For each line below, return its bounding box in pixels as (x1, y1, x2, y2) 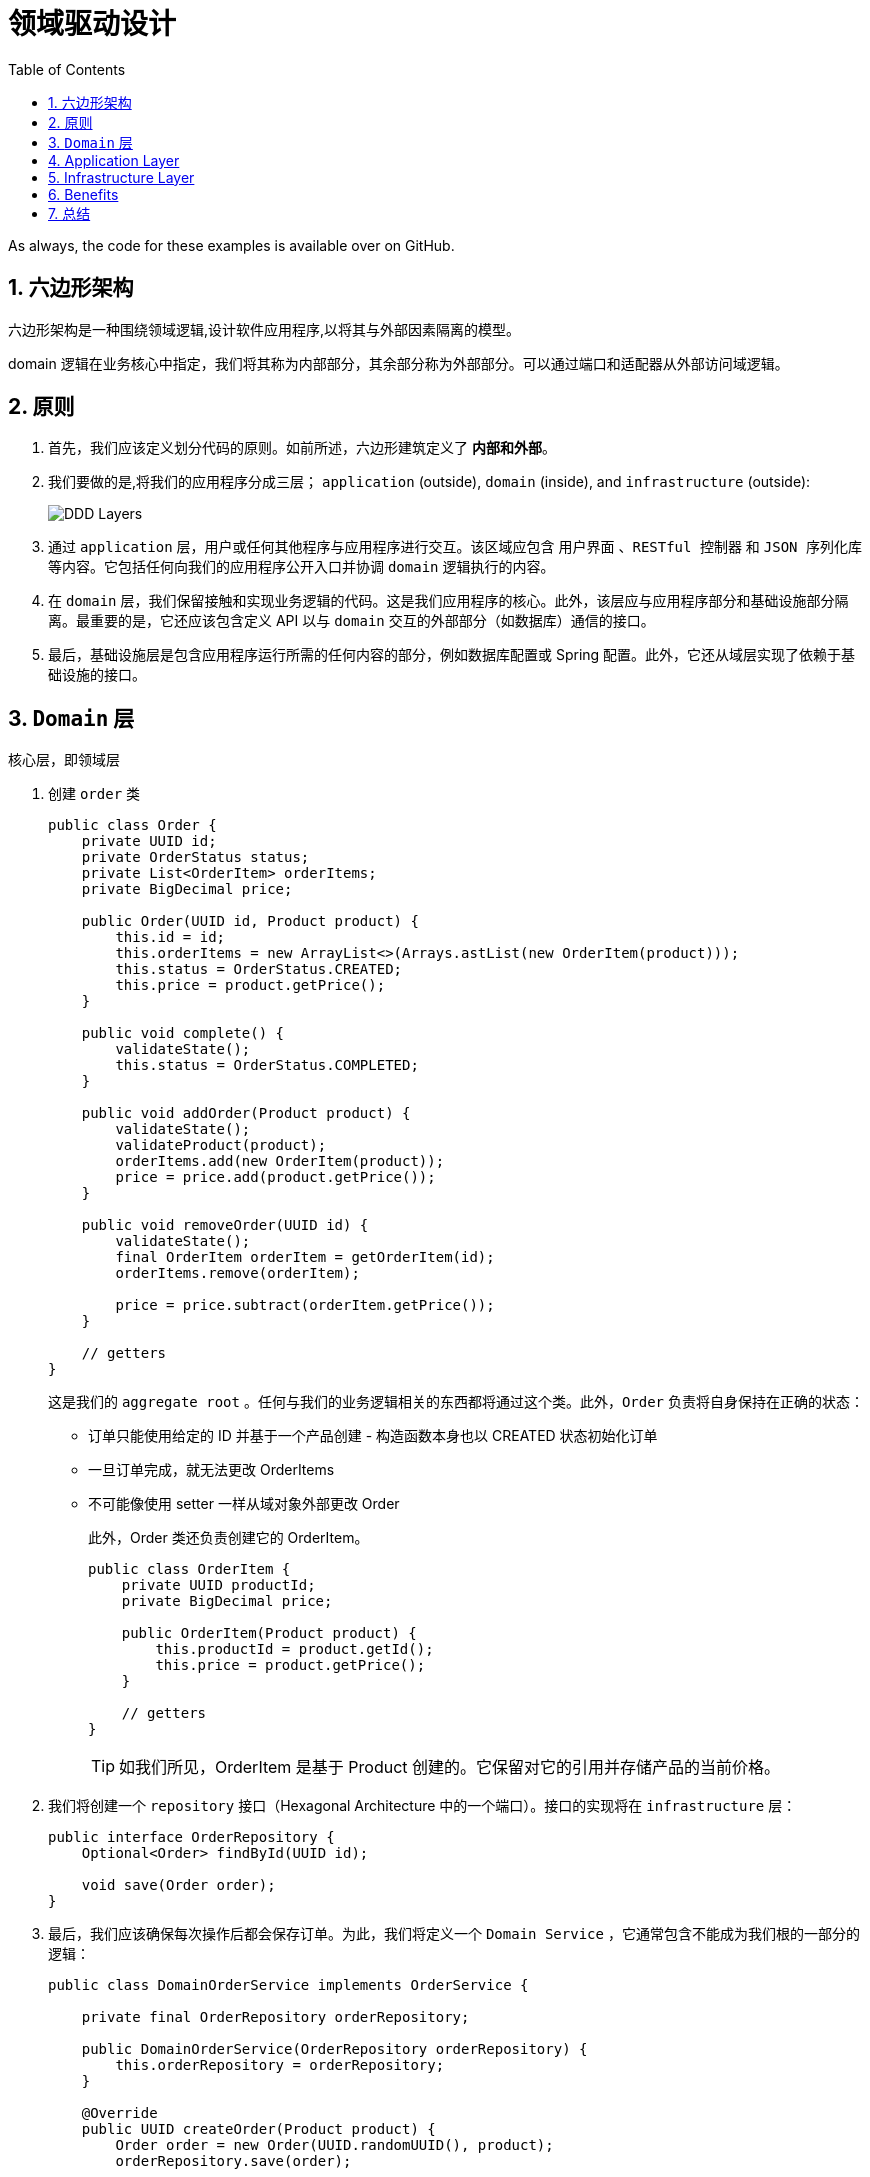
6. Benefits (48, 185, 119, 203)
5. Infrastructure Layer (48, 168, 195, 186)
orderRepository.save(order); (115, 2153, 352, 2170)
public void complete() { (81, 1025, 285, 1042)
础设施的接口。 (48, 666, 146, 684)
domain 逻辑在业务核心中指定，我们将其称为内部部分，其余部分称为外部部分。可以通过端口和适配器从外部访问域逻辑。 (8, 354, 789, 372)
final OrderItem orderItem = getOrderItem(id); (115, 1249, 495, 1266)
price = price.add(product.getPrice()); (115, 1169, 436, 1186)
